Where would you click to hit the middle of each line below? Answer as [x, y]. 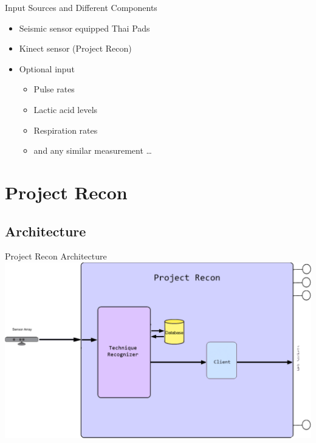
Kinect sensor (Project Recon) [75, 48]
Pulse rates [54, 89]
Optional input [47, 68]
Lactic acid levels [66, 109]
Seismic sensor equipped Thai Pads [84, 28]
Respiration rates [66, 130]
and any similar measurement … [93, 150]
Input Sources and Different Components [81, 7]
